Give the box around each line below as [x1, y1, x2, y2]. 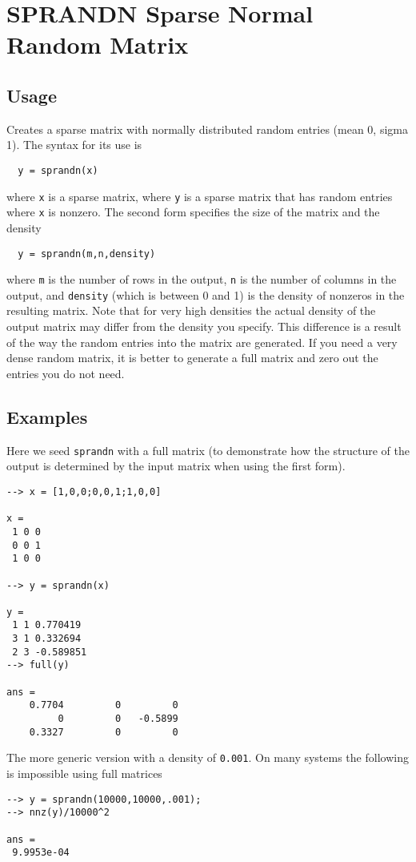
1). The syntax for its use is [6, 136, 142, 153]
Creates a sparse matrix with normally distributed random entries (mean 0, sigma [6, 120, 408, 137]
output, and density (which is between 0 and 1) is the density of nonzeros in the [6, 286, 405, 303]
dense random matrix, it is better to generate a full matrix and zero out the [6, 349, 378, 366]
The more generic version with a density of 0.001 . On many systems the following [6, 749, 409, 766]
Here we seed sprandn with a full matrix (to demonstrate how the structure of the [6, 441, 410, 458]
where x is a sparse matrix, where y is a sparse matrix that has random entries [6, 187, 393, 204]
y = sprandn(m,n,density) [18, 248, 156, 260]
